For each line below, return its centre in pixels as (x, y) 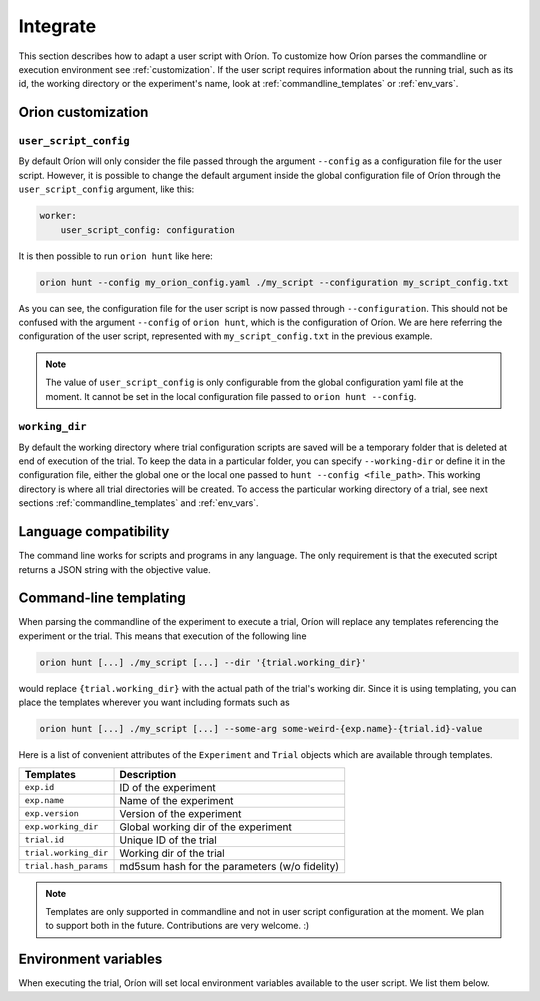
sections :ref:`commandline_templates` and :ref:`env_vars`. (138, 503)
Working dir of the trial (172, 853)
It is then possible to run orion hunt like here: (116, 256)
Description (148, 774)
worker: (58, 216)
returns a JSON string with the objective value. (114, 569)
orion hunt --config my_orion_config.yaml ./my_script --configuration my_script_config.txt (274, 282)
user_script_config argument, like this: (106, 189)
